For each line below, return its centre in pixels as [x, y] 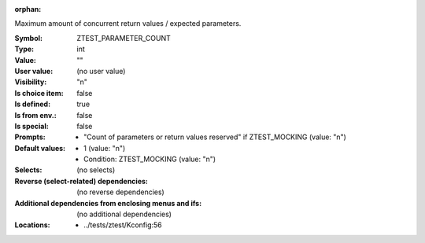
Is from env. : [35, 115]
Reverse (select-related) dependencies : [81, 181]
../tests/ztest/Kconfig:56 [123, 225]
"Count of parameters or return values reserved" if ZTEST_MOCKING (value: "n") [215, 137]
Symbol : [29, 38]
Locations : [32, 225]
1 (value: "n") [105, 148]
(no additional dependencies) [124, 214]
